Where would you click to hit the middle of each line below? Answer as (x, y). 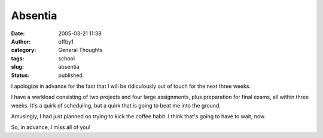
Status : (20, 75)
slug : (17, 67)
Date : (18, 33)
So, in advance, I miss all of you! (51, 127)
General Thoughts (80, 50)
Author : (21, 41)
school (66, 58)
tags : (18, 58)
